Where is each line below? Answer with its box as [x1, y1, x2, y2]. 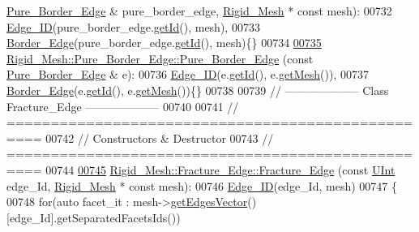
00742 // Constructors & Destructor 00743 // [45, 129, 274, 146]
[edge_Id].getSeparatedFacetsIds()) [6, 208, 181, 226]
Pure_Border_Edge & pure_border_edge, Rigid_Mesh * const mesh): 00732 [6, 2, 392, 19]
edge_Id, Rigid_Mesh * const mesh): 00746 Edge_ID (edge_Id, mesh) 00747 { [6, 177, 397, 194]
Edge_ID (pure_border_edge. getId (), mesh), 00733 [6, 18, 260, 35]
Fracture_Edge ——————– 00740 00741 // [6, 97, 239, 114]
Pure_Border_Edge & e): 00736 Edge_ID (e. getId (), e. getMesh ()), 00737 [6, 66, 369, 83]
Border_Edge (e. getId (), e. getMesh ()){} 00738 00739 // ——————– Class [6, 81, 389, 98]
